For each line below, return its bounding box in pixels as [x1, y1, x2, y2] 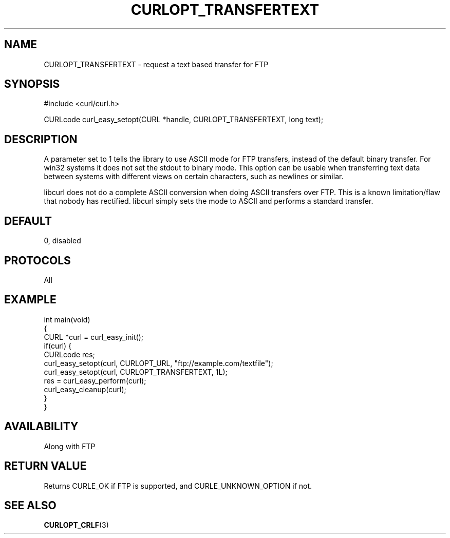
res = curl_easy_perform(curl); [44, 376, 146, 385]
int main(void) [44, 315, 90, 324]
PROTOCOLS [4, 254, 71, 267]
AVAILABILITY [4, 420, 79, 433]
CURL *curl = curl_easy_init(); [44, 332, 143, 341]
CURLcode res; [44, 350, 95, 359]
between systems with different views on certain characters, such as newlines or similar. [44, 172, 344, 181]
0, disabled [44, 236, 81, 245]
